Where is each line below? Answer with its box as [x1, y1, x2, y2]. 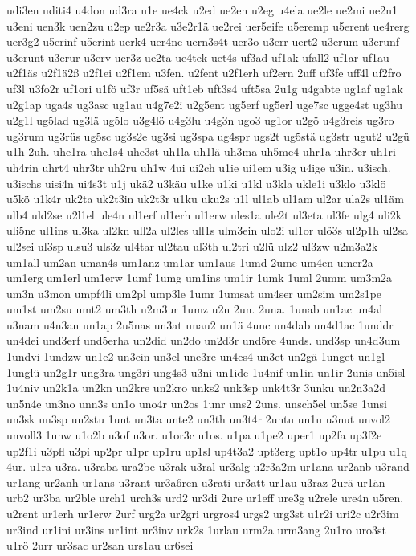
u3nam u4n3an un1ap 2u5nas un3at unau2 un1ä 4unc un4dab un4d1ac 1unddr [6, 316, 394, 333]
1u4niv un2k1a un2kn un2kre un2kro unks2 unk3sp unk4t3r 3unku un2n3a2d [6, 379, 386, 396]
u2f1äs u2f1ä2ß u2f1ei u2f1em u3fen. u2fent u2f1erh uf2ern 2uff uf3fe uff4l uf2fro [6, 64, 402, 81]
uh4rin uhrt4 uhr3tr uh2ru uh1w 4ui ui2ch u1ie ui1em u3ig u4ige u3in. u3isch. [6, 158, 391, 175]
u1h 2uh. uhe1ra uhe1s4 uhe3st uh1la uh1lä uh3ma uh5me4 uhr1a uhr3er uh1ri [6, 143, 396, 160]
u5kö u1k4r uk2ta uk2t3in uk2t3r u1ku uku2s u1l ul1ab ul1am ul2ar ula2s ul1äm [6, 190, 405, 207]
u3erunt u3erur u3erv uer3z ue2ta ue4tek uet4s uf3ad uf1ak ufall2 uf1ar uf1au [6, 48, 389, 65]
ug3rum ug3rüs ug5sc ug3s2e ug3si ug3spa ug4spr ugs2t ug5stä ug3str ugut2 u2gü [6, 127, 410, 144]
